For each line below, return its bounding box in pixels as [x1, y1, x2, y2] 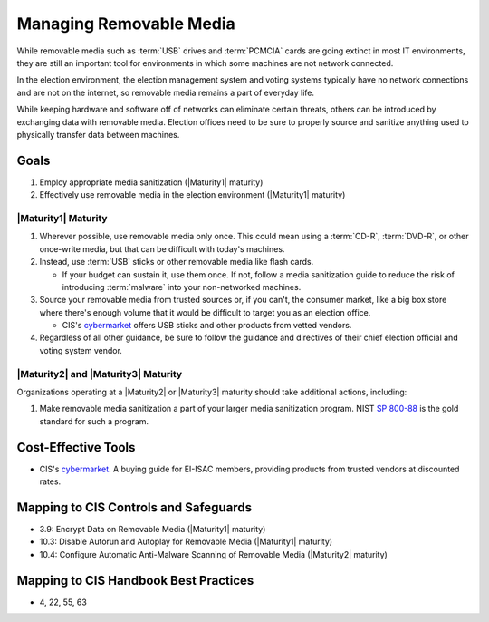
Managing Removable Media [16, 14, 235, 34]
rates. [39, 476, 62, 487]
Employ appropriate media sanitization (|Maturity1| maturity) [39, 177, 264, 188]
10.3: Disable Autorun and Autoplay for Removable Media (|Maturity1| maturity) [39, 536, 333, 548]
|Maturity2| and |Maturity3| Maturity [16, 367, 183, 380]
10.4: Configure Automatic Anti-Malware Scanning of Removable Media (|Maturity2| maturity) [39, 549, 388, 559]
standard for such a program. [39, 415, 149, 426]
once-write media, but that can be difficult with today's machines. [39, 243, 285, 254]
